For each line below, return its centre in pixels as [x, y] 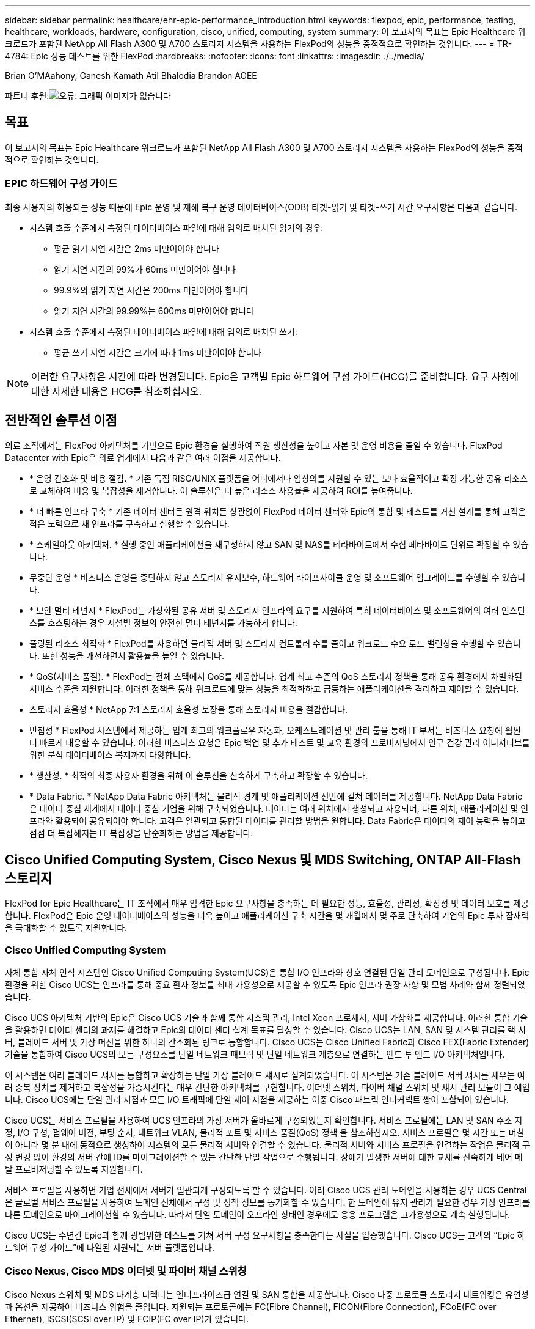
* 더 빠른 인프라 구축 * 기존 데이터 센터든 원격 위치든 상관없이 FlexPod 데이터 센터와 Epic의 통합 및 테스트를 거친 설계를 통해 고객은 [278, 512]
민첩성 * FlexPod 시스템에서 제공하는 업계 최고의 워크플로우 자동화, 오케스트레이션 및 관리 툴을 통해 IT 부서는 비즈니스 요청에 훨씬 [275, 731]
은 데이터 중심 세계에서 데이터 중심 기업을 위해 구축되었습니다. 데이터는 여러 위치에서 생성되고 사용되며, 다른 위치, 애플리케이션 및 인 [279, 809]
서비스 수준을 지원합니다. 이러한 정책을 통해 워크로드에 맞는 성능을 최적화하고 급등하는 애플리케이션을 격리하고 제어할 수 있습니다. [274, 689]
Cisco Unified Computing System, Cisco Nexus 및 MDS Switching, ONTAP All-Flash [263, 860]
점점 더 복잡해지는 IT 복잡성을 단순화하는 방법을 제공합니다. [141, 833]
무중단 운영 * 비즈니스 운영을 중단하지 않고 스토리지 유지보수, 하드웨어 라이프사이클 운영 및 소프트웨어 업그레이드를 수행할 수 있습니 [278, 578]
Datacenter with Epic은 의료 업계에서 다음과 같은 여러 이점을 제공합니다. [143, 458]
